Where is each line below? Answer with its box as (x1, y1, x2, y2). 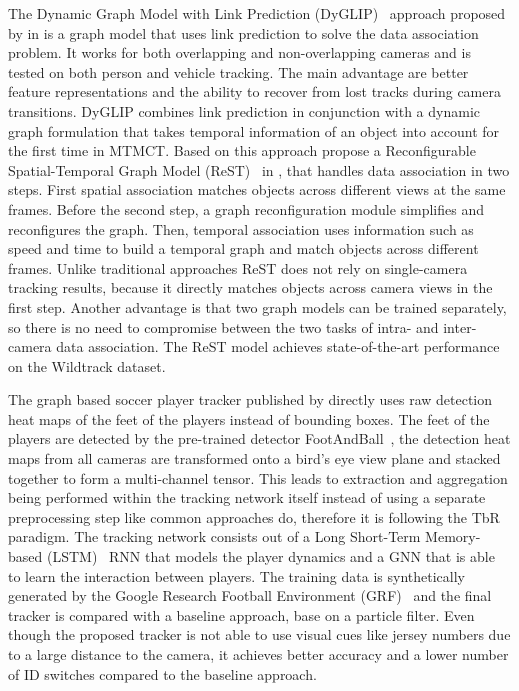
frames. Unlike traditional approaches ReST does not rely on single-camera (8, 257, 468, 278)
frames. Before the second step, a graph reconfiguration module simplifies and (8, 198, 484, 219)
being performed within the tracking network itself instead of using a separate (8, 487, 486, 508)
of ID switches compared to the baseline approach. (8, 663, 317, 684)
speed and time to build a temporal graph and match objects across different (8, 238, 479, 259)
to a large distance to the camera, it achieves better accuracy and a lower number (8, 644, 509, 664)
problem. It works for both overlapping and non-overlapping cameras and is (8, 42, 471, 63)
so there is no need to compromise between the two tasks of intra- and (8, 316, 439, 337)
